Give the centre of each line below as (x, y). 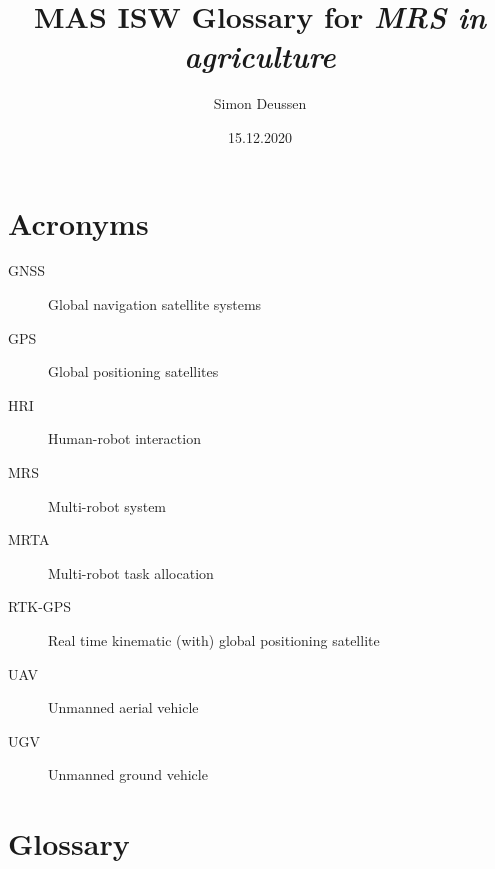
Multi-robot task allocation (131, 572)
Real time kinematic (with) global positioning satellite (214, 639)
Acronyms (78, 222)
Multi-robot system (107, 505)
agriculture (260, 56)
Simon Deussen (260, 103)
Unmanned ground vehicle (128, 774)
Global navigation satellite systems (155, 304)
